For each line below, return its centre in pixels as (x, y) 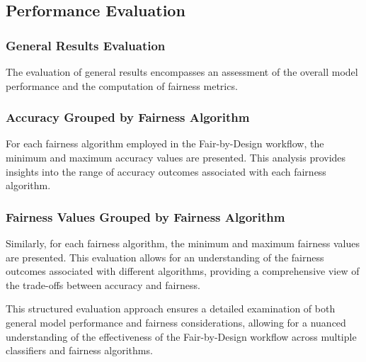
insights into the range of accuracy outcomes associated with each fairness (166, 171)
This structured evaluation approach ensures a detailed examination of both (171, 309)
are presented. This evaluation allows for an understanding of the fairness (165, 257)
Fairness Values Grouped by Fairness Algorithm (145, 216)
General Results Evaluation (86, 45)
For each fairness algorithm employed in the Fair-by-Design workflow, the (165, 143)
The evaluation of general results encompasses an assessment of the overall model (182, 72)
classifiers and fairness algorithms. (79, 350)
